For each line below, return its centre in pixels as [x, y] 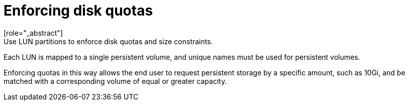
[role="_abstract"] [33, 33]
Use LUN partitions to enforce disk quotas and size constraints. [108, 41]
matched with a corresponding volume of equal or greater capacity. [115, 81]
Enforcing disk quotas [78, 11]
